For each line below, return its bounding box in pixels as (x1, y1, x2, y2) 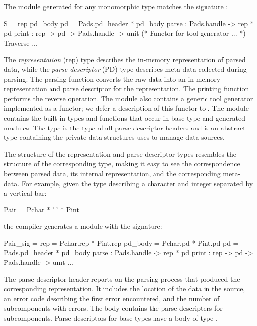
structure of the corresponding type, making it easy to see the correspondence (4, 158, 240, 169)
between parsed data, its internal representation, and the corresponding (4, 168, 221, 178)
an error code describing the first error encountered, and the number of (4, 293, 220, 303)
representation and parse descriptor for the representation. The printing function (4, 83, 249, 94)
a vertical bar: (4, 188, 47, 198)
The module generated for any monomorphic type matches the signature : (4, 1, 228, 11)
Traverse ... (4, 37, 38, 48)
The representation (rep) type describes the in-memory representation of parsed (4, 54, 246, 65)
